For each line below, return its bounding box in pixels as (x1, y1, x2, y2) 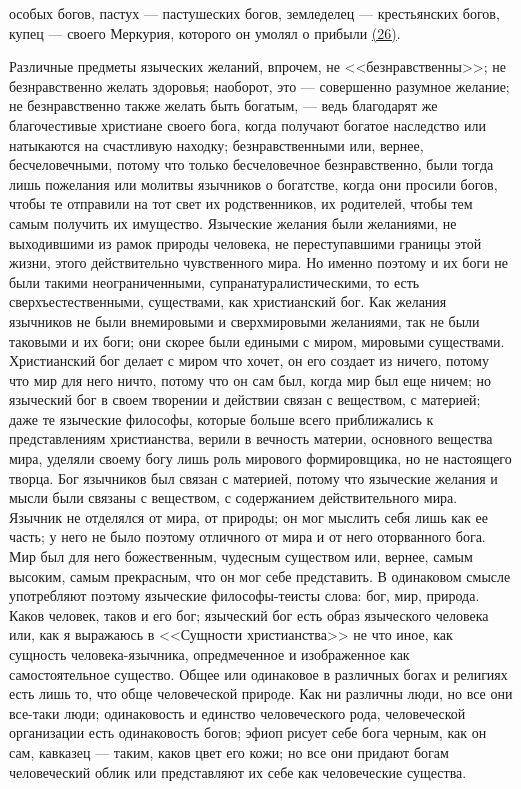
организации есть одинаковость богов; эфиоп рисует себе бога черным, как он (9, 722, 487, 743)
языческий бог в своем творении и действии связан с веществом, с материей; (9, 389, 481, 410)
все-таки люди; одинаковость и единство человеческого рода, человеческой (9, 702, 466, 723)
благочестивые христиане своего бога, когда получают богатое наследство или (9, 114, 486, 135)
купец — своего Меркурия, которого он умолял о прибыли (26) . (9, 22, 401, 43)
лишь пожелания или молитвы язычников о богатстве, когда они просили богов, (9, 173, 498, 194)
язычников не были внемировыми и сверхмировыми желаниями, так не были (9, 310, 480, 331)
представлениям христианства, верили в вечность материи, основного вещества (9, 428, 493, 449)
